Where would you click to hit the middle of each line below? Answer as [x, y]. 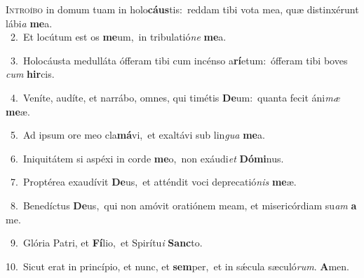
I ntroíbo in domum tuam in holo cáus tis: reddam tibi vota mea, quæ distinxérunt [182, 9]
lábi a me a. [29, 23]
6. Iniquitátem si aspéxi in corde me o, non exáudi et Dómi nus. [147, 158]
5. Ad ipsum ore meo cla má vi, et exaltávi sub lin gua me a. [137, 135]
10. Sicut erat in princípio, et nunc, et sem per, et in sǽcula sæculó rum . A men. [177, 266]
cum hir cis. [30, 74]
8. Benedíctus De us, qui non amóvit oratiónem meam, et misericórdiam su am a [183, 205]
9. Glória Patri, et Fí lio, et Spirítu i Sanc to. [106, 243]
